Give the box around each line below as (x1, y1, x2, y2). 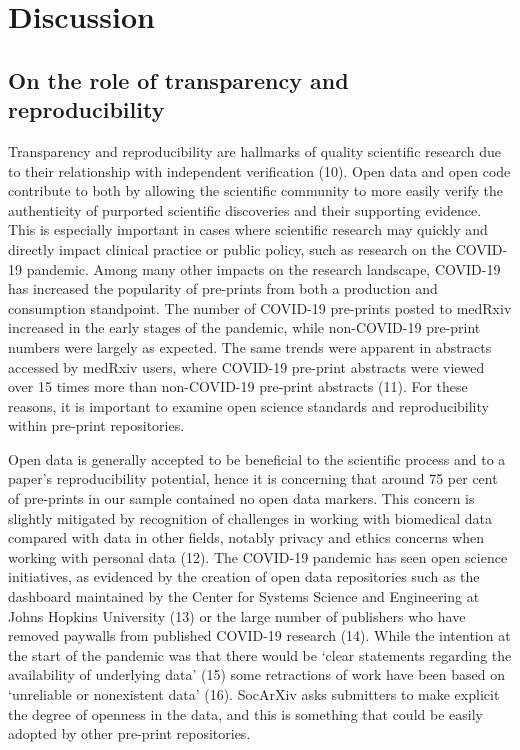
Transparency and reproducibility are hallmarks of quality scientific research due (8, 140, 501, 161)
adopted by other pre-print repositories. (8, 723, 251, 744)
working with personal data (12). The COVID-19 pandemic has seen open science (8, 546, 508, 567)
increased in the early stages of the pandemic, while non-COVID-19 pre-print (8, 317, 481, 338)
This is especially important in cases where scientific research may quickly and (8, 219, 488, 240)
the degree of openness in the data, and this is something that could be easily (8, 703, 483, 724)
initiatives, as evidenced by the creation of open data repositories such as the (8, 566, 480, 587)
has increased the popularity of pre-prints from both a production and (8, 278, 438, 299)
